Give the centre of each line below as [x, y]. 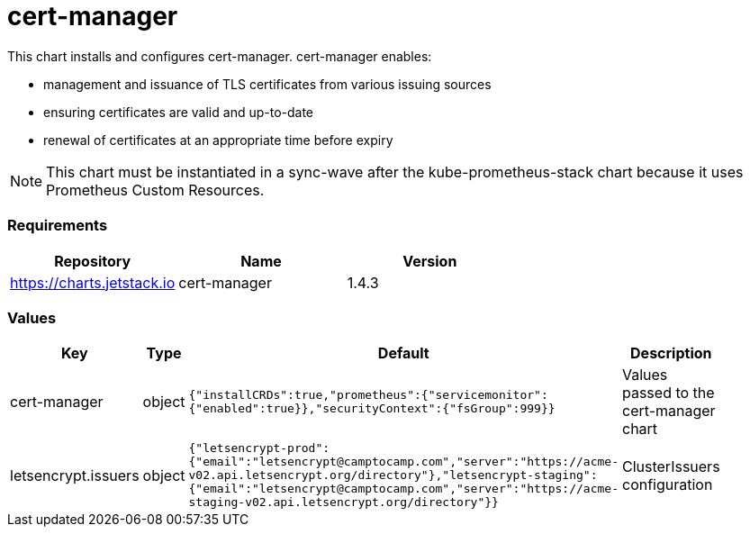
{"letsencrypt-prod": [259, 448]
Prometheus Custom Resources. [155, 190]
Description [671, 353]
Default [403, 353]
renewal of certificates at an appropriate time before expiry [218, 140]
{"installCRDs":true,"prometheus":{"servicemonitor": [368, 395]
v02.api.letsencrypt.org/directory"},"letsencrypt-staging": [393, 475]
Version [430, 261]
